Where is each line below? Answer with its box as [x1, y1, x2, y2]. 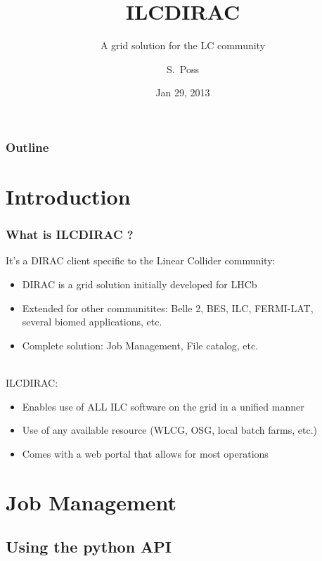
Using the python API [6, 536, 172, 557]
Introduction [6, 182, 131, 211]
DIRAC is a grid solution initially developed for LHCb [22, 277, 257, 292]
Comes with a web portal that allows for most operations [22, 446, 269, 460]
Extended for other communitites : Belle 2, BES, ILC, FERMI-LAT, [22, 300, 314, 315]
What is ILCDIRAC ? [6, 226, 134, 243]
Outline [6, 138, 49, 155]
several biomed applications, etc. [22, 314, 162, 329]
